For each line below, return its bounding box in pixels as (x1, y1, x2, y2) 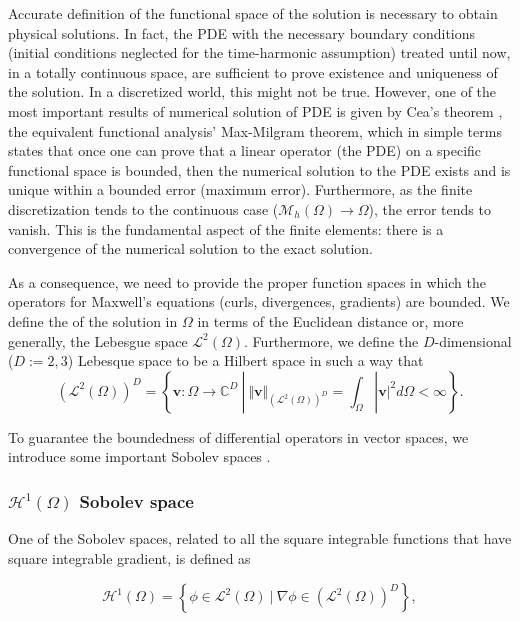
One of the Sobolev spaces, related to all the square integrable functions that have (8, 528, 512, 549)
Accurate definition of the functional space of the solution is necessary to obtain (8, 3, 498, 23)
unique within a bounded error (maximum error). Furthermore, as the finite (8, 179, 473, 200)
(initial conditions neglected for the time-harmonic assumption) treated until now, (8, 42, 511, 63)
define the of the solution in (8, 310, 178, 331)
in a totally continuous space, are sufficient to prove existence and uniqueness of (8, 61, 498, 82)
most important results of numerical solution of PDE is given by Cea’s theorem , (8, 100, 503, 121)
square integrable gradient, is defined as (8, 547, 251, 568)
